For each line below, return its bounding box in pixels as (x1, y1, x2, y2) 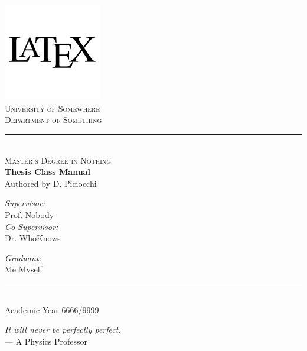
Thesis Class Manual (5, 165, 90, 178)
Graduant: (5, 251, 41, 264)
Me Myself (5, 263, 43, 275)
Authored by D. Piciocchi (5, 177, 97, 189)
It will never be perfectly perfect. (5, 323, 121, 336)
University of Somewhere (5, 102, 100, 114)
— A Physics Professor (5, 334, 87, 347)
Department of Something (5, 113, 102, 126)
